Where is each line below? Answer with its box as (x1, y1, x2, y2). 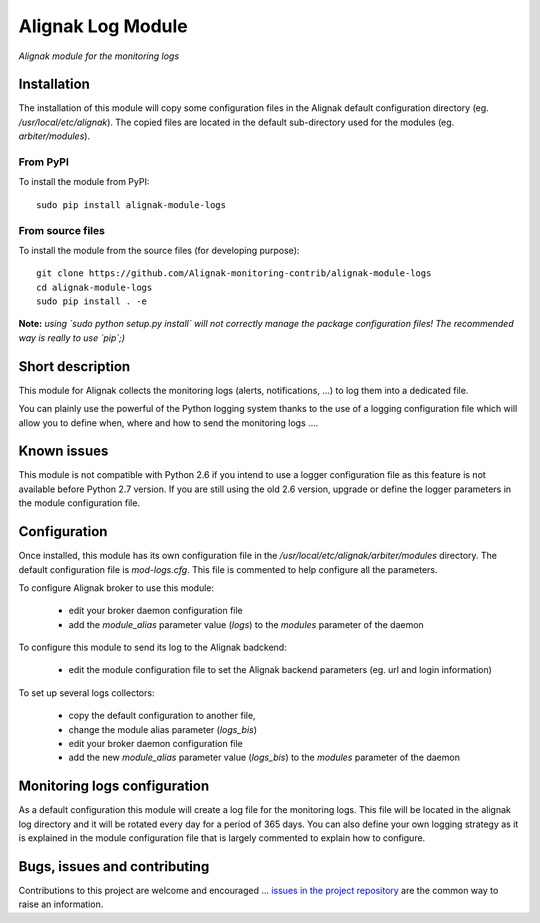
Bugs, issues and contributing (18, 858, 210, 875)
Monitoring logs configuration (18, 778, 210, 795)
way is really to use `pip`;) (18, 331, 125, 344)
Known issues (18, 443, 109, 460)
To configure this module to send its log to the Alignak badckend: (18, 641, 287, 654)
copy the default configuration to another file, (68, 710, 256, 722)
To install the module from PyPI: (18, 176, 150, 188)
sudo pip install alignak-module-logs (36, 199, 227, 210)
